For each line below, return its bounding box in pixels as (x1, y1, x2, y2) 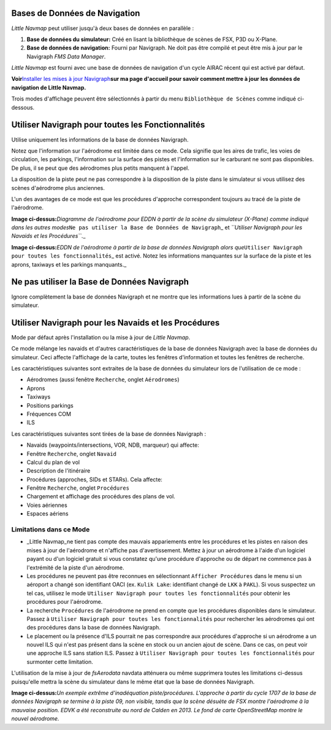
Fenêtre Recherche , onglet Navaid (26, 450, 116, 457)
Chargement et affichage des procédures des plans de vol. (26, 493, 176, 500)
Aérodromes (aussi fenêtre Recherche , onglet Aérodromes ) (26, 376, 180, 383)
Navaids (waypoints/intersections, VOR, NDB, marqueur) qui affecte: (26, 441, 199, 449)
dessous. (11, 104, 35, 111)
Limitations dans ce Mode (11, 525, 90, 534)
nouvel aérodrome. (11, 715, 59, 723)
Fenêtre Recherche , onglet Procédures (26, 484, 130, 492)
